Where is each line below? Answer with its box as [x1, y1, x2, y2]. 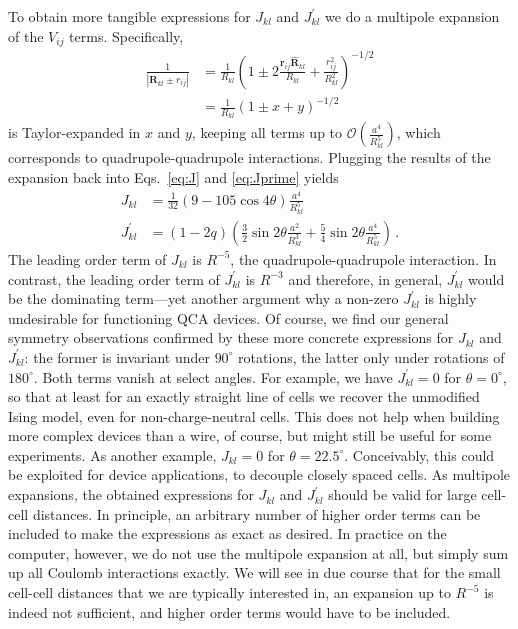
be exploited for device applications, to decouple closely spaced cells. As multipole [8, 464, 511, 485]
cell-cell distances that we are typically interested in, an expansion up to [8, 582, 451, 603]
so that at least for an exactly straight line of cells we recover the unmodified [8, 386, 480, 407]
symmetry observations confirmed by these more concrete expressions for [8, 327, 454, 348]
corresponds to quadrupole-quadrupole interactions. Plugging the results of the [8, 147, 491, 168]
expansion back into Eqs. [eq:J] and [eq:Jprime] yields [8, 166, 339, 187]
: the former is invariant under [24, 346, 210, 367]
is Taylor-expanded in [8, 122, 141, 143]
